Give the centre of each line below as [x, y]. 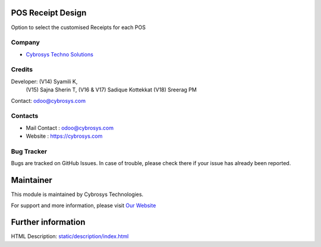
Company [25, 43]
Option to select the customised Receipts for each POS [78, 27]
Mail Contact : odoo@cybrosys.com [70, 128]
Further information [48, 222]
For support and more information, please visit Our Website [84, 205]
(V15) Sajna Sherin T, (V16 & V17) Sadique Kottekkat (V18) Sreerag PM [111, 90]
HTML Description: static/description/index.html [70, 236]
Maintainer [32, 180]
